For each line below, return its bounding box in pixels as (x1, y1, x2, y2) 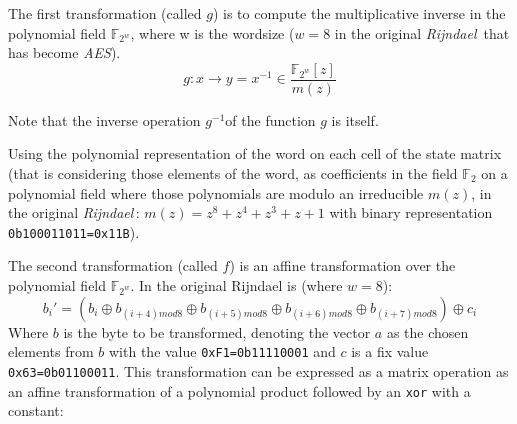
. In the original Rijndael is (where (130, 275, 343, 296)
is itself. (331, 109, 379, 130)
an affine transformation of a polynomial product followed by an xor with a (8, 380, 471, 401)
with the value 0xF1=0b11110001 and (109, 341, 336, 362)
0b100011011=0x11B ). (8, 221, 140, 242)
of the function (225, 109, 316, 130)
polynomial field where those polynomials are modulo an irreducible (8, 182, 424, 203)
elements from (8, 341, 94, 362)
